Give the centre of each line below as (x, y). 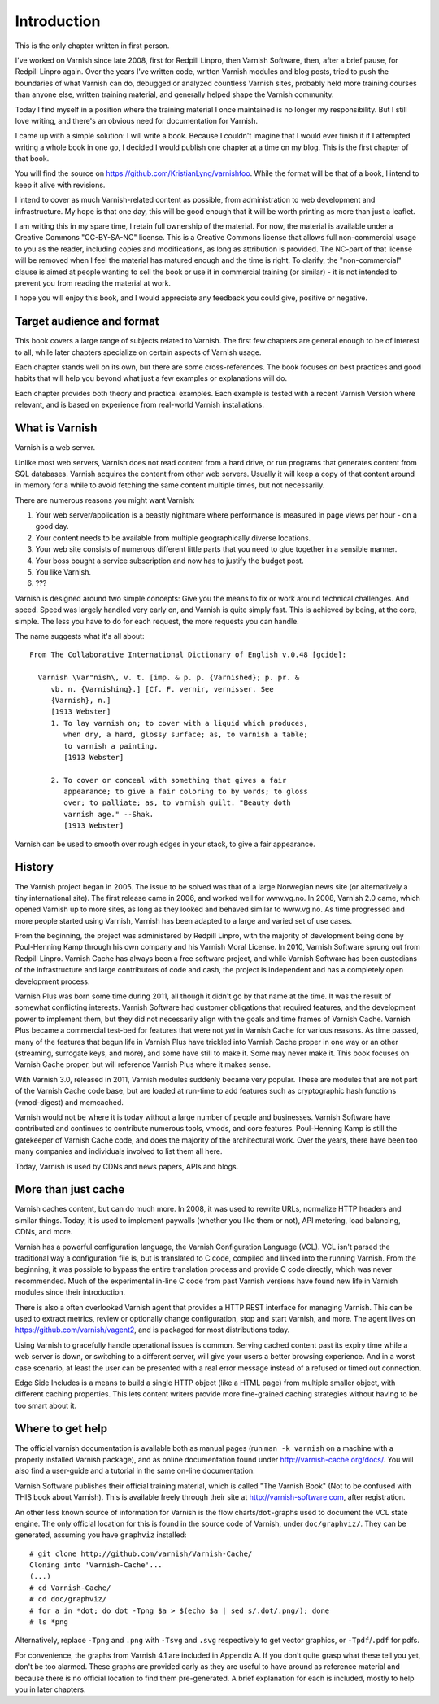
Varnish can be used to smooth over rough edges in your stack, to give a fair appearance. (165, 844)
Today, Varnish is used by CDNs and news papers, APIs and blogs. (127, 1166)
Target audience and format (87, 321)
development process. (52, 981)
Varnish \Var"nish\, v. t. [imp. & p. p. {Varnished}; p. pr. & (169, 678)
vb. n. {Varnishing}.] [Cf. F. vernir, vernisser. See (162, 689)
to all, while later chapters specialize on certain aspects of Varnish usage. (138, 352)
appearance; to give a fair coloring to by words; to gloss (186, 792)
